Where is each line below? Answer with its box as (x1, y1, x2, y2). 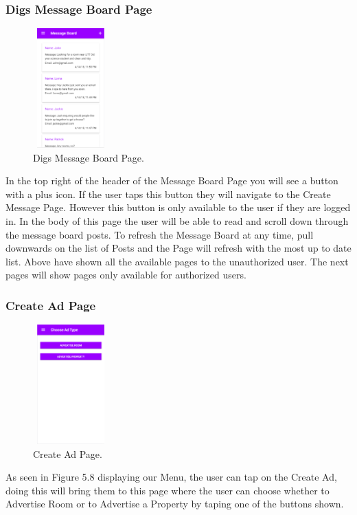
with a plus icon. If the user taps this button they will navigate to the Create (5, 186, 331, 201)
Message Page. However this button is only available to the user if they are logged (5, 200, 351, 215)
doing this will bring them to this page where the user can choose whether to (5, 483, 330, 497)
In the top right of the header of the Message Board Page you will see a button (5, 173, 338, 188)
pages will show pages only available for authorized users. (5, 267, 246, 282)
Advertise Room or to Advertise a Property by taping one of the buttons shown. (5, 496, 344, 511)
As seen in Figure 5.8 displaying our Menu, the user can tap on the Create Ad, (5, 470, 337, 484)
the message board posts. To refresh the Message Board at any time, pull (5, 227, 314, 241)
